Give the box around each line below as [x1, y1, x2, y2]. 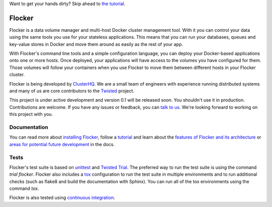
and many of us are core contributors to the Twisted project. [9, 88, 134, 94]
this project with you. [9, 111, 53, 117]
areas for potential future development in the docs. [9, 141, 115, 147]
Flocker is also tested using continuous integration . [9, 194, 115, 201]
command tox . [9, 185, 39, 191]
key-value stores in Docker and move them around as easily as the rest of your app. [9, 41, 183, 47]
